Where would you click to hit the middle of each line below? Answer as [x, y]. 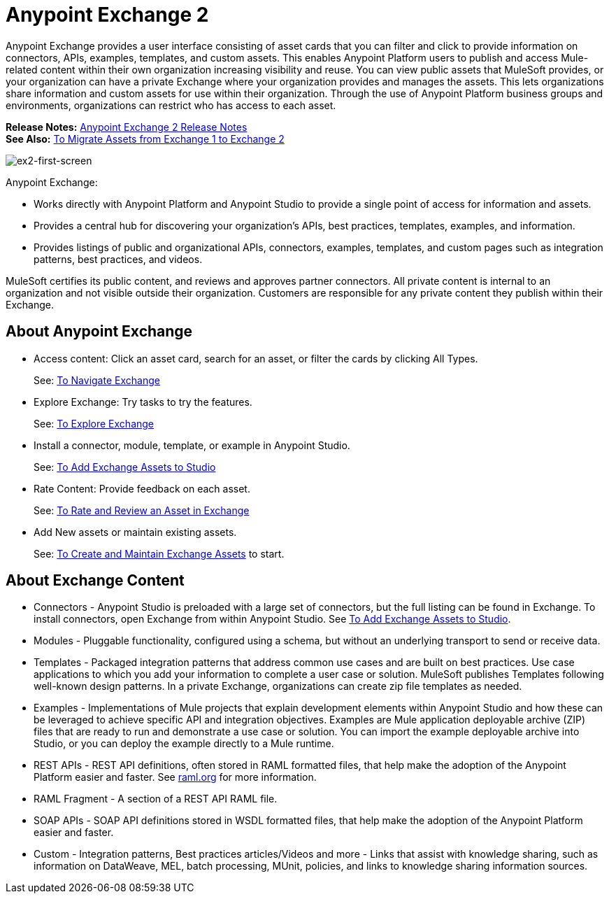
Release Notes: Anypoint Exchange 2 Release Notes [127, 127]
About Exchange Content [95, 581]
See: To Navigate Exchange [97, 380]
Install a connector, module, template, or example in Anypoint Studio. [192, 445]
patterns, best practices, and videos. [118, 259]
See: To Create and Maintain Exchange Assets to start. [159, 553]
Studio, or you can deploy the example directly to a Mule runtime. [184, 744]
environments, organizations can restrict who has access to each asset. [171, 105]
